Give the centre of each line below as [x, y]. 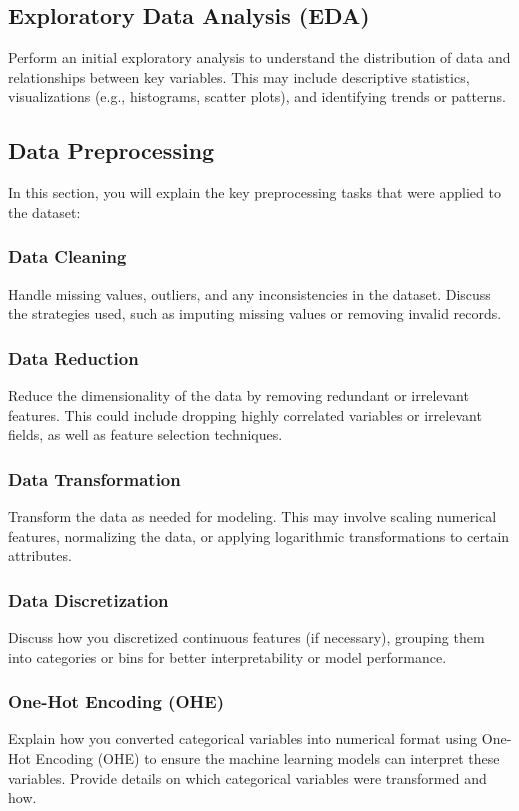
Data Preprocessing [111, 150]
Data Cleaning [67, 256]
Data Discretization [88, 599]
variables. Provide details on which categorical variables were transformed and [247, 777]
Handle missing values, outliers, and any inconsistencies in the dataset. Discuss [249, 293]
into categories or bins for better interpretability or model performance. [227, 656]
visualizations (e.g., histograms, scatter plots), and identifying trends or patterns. [257, 96]
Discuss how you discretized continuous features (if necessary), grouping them [246, 637]
